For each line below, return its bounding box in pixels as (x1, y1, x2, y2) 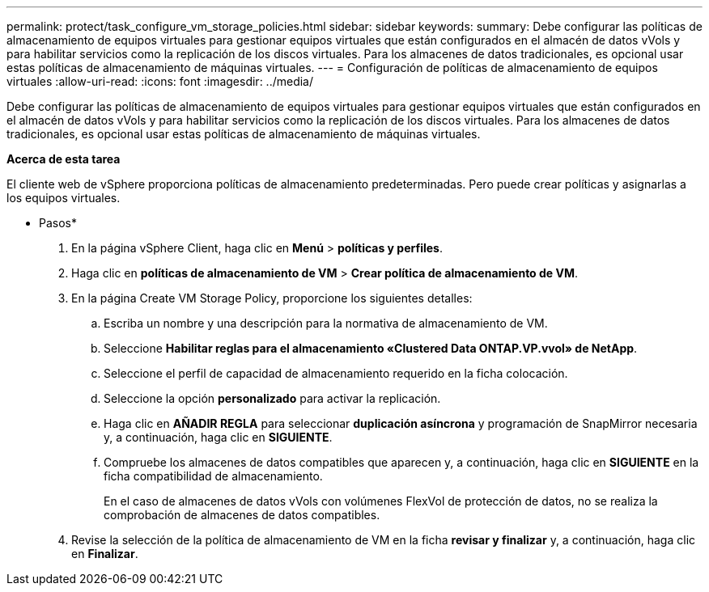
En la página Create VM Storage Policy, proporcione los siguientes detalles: (71, 291, 473, 305)
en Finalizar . (71, 547, 138, 560)
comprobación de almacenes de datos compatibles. (104, 508, 380, 522)
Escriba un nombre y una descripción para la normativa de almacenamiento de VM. (104, 316, 548, 330)
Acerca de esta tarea (6, 152, 121, 166)
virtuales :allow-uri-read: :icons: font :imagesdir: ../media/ (6, 74, 314, 88)
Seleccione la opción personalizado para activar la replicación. (104, 391, 441, 405)
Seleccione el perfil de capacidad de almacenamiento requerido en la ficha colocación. (104, 366, 568, 380)
